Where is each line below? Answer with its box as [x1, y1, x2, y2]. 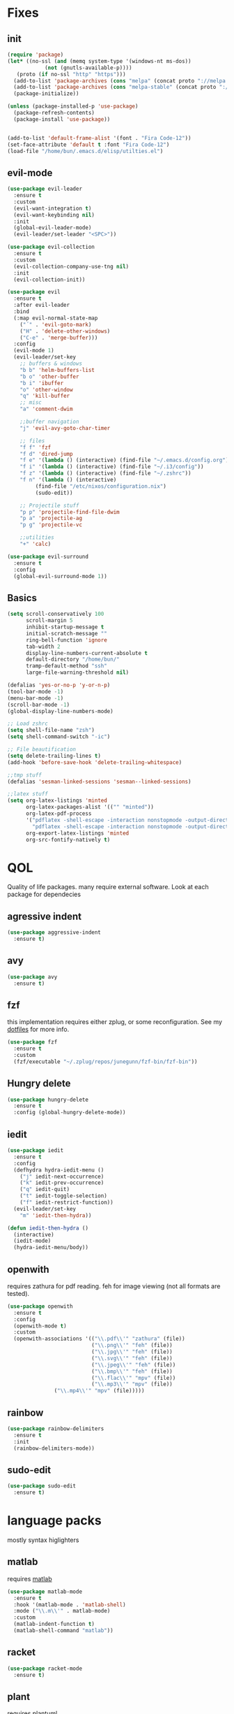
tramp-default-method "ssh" [25, 663, 108, 670]
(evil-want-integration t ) [13, 205, 92, 212]
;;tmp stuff [7, 771, 42, 779]
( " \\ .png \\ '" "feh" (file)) [91, 1342, 173, 1349]
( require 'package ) [7, 51, 64, 58]
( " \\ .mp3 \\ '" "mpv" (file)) [91, 1381, 173, 1388]
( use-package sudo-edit [7, 1483, 77, 1490]
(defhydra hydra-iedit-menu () [13, 1166, 104, 1174]
